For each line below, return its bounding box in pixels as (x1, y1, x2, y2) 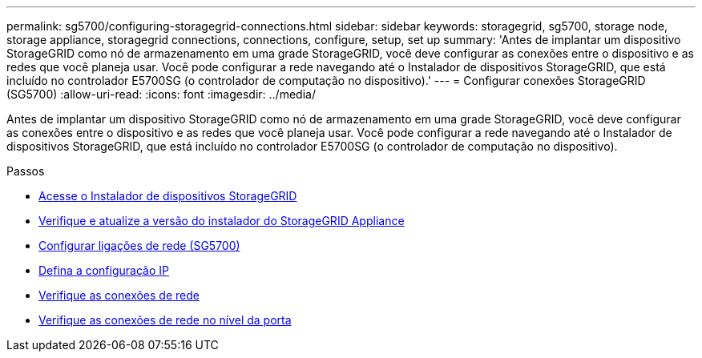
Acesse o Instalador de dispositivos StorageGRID (38, 189, 297, 203)
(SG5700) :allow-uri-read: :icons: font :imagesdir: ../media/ (6, 87, 316, 101)
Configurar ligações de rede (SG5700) (38, 239, 240, 252)
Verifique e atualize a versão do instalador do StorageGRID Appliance (38, 214, 405, 227)
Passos (6, 164, 45, 178)
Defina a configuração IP (38, 263, 169, 277)
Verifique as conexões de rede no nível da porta (38, 313, 292, 327)
